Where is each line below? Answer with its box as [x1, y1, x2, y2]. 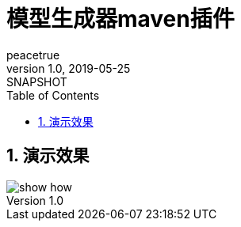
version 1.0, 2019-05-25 [6, 61, 131, 75]
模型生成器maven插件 [6, 6, 235, 32]
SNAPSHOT [6, 74, 67, 89]
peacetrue [6, 47, 60, 62]
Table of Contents [6, 88, 100, 102]
